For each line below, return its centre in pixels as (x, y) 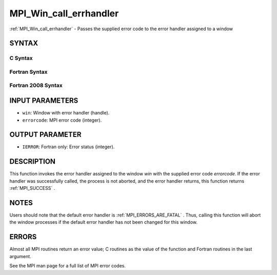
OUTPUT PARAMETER (45, 135)
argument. (21, 256)
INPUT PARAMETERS (44, 101)
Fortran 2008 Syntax (36, 86)
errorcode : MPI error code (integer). (62, 120)
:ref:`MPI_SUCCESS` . (32, 188)
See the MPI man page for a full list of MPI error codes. (67, 266)
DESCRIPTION (33, 162)
